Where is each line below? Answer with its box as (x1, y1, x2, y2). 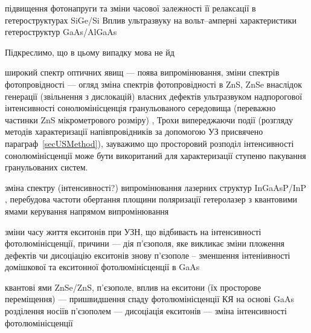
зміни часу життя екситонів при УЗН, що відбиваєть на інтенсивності (5, 225, 261, 238)
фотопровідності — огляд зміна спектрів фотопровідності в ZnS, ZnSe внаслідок (5, 77, 302, 90)
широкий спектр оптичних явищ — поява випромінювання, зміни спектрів (5, 66, 280, 79)
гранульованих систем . (5, 161, 88, 173)
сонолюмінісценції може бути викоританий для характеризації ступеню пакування (5, 149, 306, 161)
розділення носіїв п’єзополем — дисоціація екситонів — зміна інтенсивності (5, 305, 287, 317)
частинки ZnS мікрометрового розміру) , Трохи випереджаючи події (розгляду (5, 113, 293, 126)
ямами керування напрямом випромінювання (5, 204, 169, 217)
